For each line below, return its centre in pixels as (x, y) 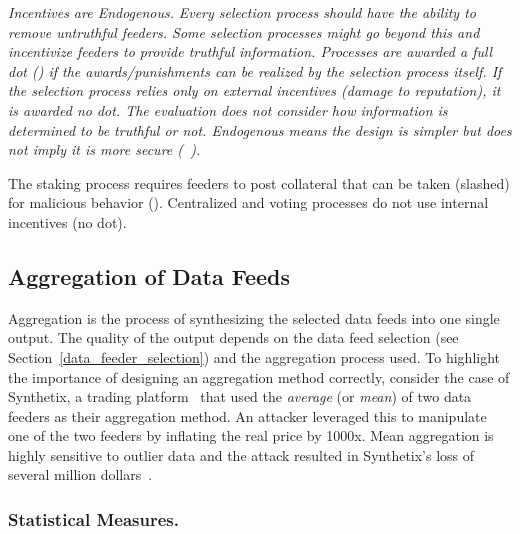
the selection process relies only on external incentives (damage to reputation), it (254, 90)
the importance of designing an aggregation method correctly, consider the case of (259, 376)
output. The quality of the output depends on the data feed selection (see (233, 337)
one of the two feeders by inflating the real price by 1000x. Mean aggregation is (251, 435)
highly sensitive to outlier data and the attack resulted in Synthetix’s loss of (241, 454)
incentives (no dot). (67, 221)
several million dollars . (80, 474)
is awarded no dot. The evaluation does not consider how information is (228, 109)
